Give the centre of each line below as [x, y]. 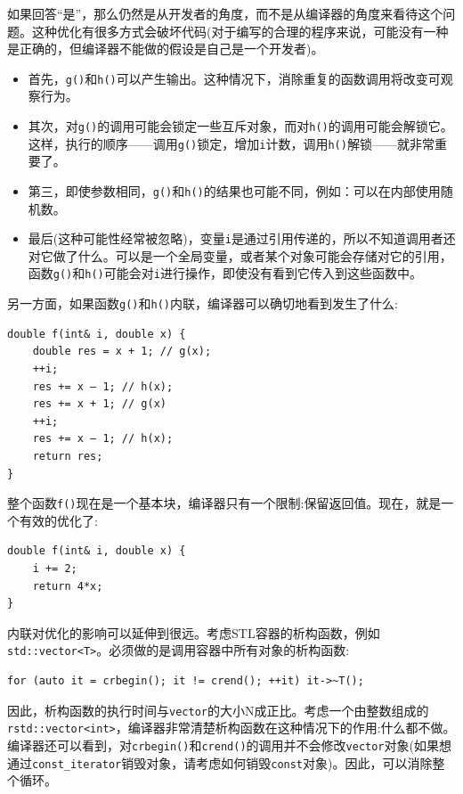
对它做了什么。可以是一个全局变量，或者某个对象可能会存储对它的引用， [240, 255]
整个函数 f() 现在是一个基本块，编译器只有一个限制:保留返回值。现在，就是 [224, 503]
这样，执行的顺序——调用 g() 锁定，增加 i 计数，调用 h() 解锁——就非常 [231, 143]
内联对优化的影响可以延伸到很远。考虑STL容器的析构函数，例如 [194, 632]
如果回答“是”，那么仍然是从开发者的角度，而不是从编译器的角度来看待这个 [225, 13]
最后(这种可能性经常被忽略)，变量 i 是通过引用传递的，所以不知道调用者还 [242, 238]
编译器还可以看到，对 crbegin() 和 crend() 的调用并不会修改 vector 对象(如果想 [229, 745]
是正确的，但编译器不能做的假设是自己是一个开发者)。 [166, 49]
